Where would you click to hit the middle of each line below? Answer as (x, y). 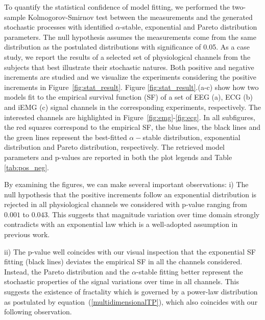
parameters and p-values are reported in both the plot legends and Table (118, 157)
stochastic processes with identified (59, 27)
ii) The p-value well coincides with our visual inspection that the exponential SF (130, 251)
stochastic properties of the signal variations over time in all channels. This (122, 281)
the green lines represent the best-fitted (66, 137)
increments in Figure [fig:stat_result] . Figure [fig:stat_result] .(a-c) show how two (131, 87)
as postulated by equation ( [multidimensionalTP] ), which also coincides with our (131, 301)
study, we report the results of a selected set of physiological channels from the (127, 56)
